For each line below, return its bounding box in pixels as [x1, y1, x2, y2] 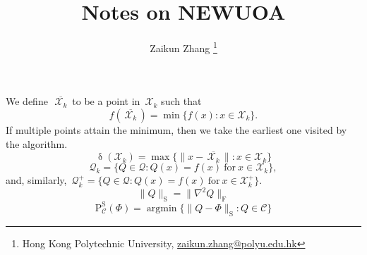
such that [161, 94, 202, 108]
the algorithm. [6, 136, 68, 151]
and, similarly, [6, 173, 67, 187]
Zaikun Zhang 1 [150, 39, 217, 55]
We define [6, 94, 48, 108]
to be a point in [72, 94, 140, 108]
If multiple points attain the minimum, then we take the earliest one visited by [6, 122, 347, 137]
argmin [146, 203, 177, 213]
